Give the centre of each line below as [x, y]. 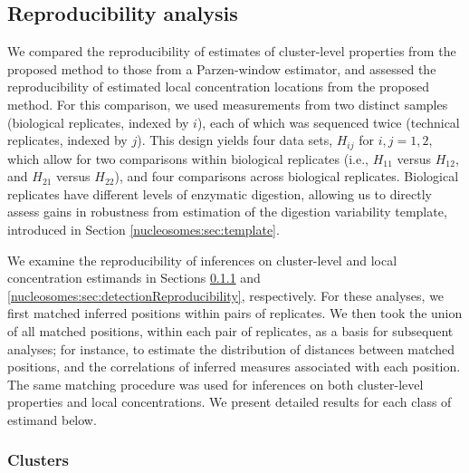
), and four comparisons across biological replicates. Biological [287, 176]
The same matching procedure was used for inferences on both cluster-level [215, 384]
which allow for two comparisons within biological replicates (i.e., [188, 158]
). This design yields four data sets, [235, 140]
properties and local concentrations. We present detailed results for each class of [230, 402]
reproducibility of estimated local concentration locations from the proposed [218, 87]
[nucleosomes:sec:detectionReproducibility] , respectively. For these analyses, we [226, 295]
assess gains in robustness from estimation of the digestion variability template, [227, 212]
